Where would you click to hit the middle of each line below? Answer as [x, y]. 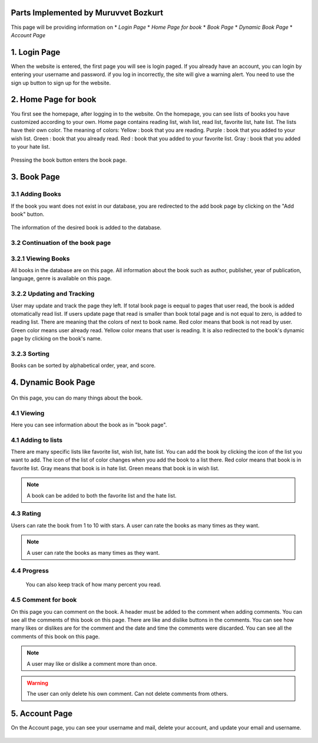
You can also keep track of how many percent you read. [93, 585]
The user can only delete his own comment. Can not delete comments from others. [127, 694]
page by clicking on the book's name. [57, 339]
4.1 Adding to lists [37, 440]
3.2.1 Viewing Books [40, 258]
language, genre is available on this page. [61, 279]
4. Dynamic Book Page [53, 383]
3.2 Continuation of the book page [61, 243]
